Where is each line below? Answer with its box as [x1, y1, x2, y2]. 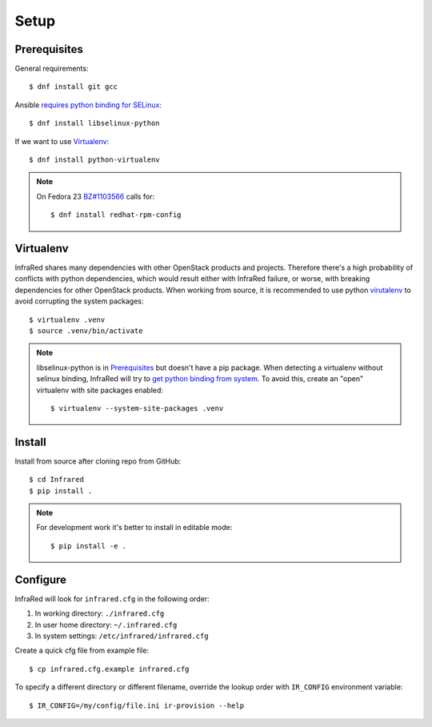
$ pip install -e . [50, 541, 127, 550]
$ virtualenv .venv [29, 315, 106, 324]
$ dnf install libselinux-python [29, 118, 160, 128]
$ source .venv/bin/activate [29, 327, 143, 335]
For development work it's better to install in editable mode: [36, 523, 233, 532]
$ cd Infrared [29, 475, 84, 484]
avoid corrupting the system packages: [14, 296, 144, 306]
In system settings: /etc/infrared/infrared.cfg [34, 631, 209, 641]
